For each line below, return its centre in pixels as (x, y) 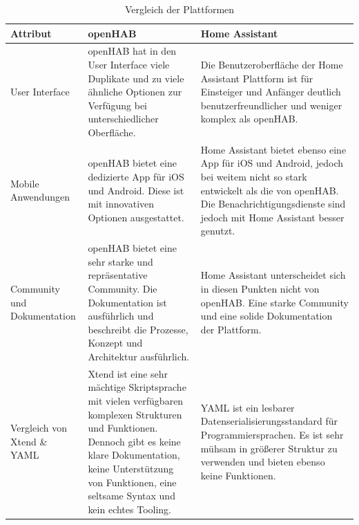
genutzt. (218, 231)
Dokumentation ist (127, 302)
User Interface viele (129, 65)
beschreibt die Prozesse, (138, 329)
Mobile (25, 183)
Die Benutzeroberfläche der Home (272, 65)
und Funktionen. (123, 428)
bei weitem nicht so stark (254, 177)
